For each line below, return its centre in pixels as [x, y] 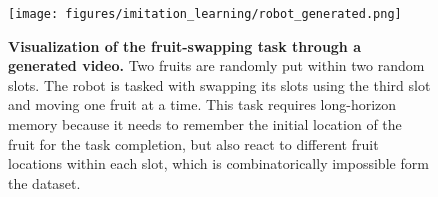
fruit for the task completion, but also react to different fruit [193, 143]
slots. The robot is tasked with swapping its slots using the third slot [219, 84]
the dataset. [44, 182]
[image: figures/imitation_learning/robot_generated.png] [205, 14]
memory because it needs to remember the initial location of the [205, 124]
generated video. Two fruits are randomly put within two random [216, 65]
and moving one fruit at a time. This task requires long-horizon [202, 104]
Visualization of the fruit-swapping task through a [185, 45]
